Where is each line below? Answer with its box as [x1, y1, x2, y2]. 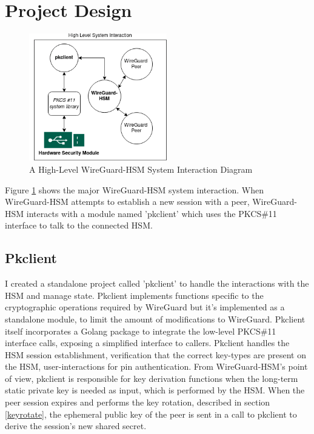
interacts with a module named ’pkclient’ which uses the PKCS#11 [26, 207, 277, 219]
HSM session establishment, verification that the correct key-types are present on [5, 348, 306, 361]
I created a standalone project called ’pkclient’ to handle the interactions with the [5, 277, 309, 290]
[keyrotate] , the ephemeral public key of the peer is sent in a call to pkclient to [5, 407, 297, 420]
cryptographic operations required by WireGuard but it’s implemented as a [5, 301, 285, 313]
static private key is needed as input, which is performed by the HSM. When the [5, 384, 305, 396]
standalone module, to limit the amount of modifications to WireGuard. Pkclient [5, 312, 306, 325]
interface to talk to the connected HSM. [5, 219, 153, 232]
